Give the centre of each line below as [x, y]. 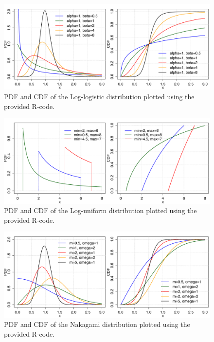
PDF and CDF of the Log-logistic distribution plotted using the [99, 96]
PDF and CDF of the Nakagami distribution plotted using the [97, 324]
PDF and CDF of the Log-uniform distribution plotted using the [100, 210]
